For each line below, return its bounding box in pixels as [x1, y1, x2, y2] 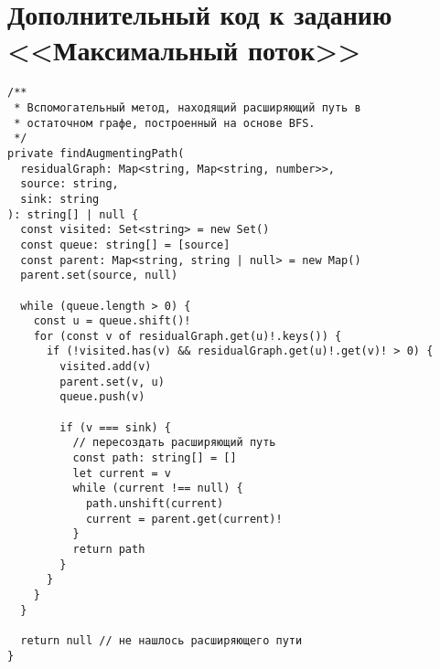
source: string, [20, 177, 119, 191]
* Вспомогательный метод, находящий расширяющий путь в [14, 101, 361, 114]
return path [72, 543, 145, 556]
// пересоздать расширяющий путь [72, 436, 276, 450]
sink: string [20, 192, 100, 206]
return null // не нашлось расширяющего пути [20, 633, 303, 647]
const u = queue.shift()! [33, 314, 191, 328]
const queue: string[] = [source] [20, 238, 231, 251]
